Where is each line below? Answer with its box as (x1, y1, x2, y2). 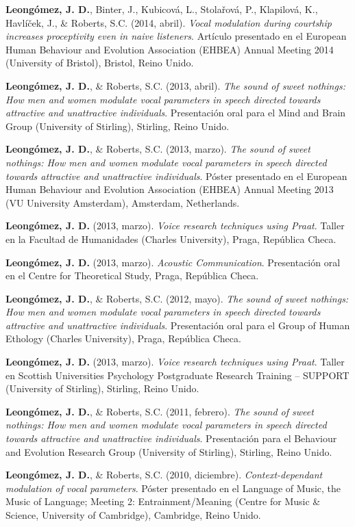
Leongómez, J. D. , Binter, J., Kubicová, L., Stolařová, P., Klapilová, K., (5, 2, 318, 16)
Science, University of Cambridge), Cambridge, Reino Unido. (5, 508, 261, 522)
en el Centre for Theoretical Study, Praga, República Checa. (5, 268, 259, 283)
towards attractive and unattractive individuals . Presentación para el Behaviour (5, 431, 337, 446)
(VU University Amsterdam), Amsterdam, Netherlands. (5, 195, 240, 209)
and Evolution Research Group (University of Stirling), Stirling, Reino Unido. (5, 444, 332, 459)
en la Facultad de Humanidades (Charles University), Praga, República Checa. (5, 231, 336, 246)
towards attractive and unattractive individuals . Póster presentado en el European (5, 168, 347, 183)
